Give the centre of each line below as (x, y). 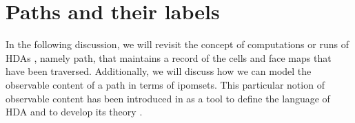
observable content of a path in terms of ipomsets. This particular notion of (165, 84)
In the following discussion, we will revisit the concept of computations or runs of (177, 44)
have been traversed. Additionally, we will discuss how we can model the (159, 71)
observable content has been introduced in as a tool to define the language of (168, 98)
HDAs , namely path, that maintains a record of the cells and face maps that (169, 57)
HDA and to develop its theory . (74, 112)
